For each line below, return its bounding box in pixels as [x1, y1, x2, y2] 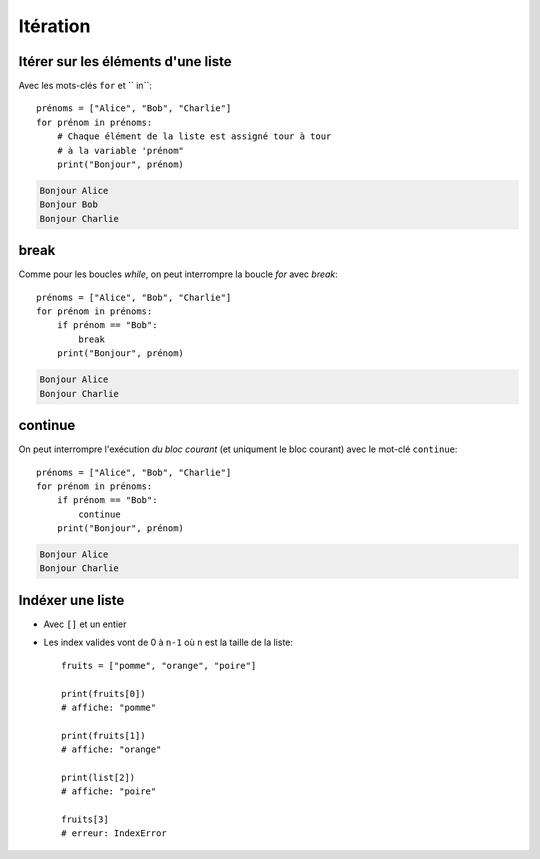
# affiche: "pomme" [61, 701, 157, 713]
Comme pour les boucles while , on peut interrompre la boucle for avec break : [18, 268, 339, 280]
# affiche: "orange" [61, 744, 162, 755]
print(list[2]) [61, 771, 136, 783]
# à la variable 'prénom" [56, 145, 185, 156]
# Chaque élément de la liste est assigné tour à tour [56, 131, 332, 142]
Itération [18, 15, 91, 37]
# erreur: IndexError [61, 828, 167, 839]
